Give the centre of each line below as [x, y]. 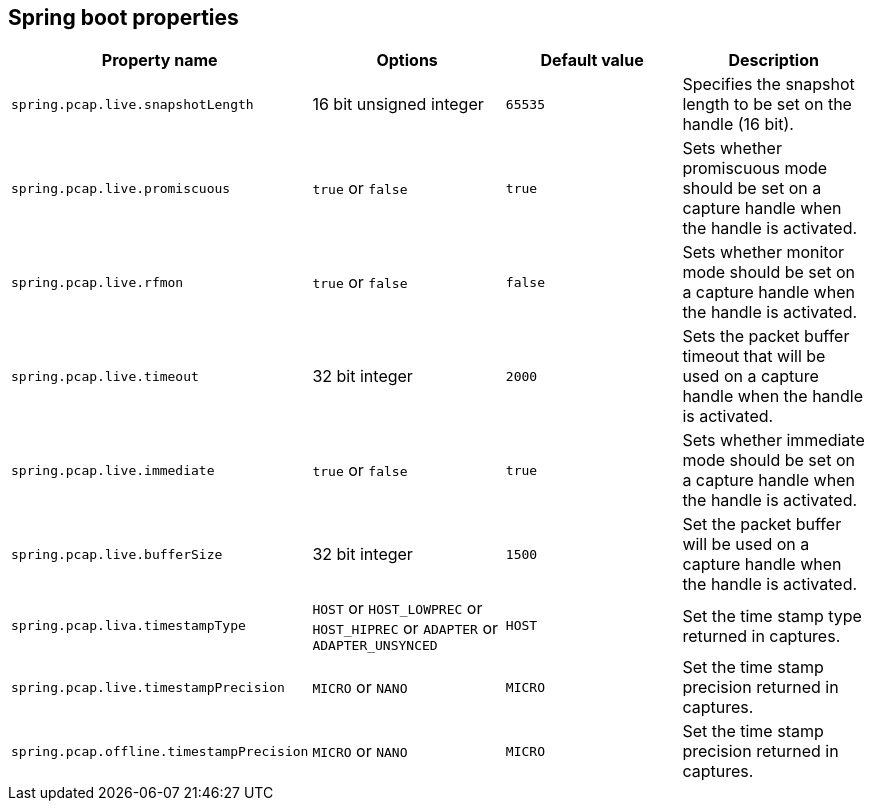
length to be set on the [767, 104]
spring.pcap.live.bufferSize [117, 554]
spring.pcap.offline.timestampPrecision [160, 751]
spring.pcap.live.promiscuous [121, 188]
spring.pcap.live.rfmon [97, 282]
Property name [159, 60]
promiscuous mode [755, 168]
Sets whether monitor [763, 252]
